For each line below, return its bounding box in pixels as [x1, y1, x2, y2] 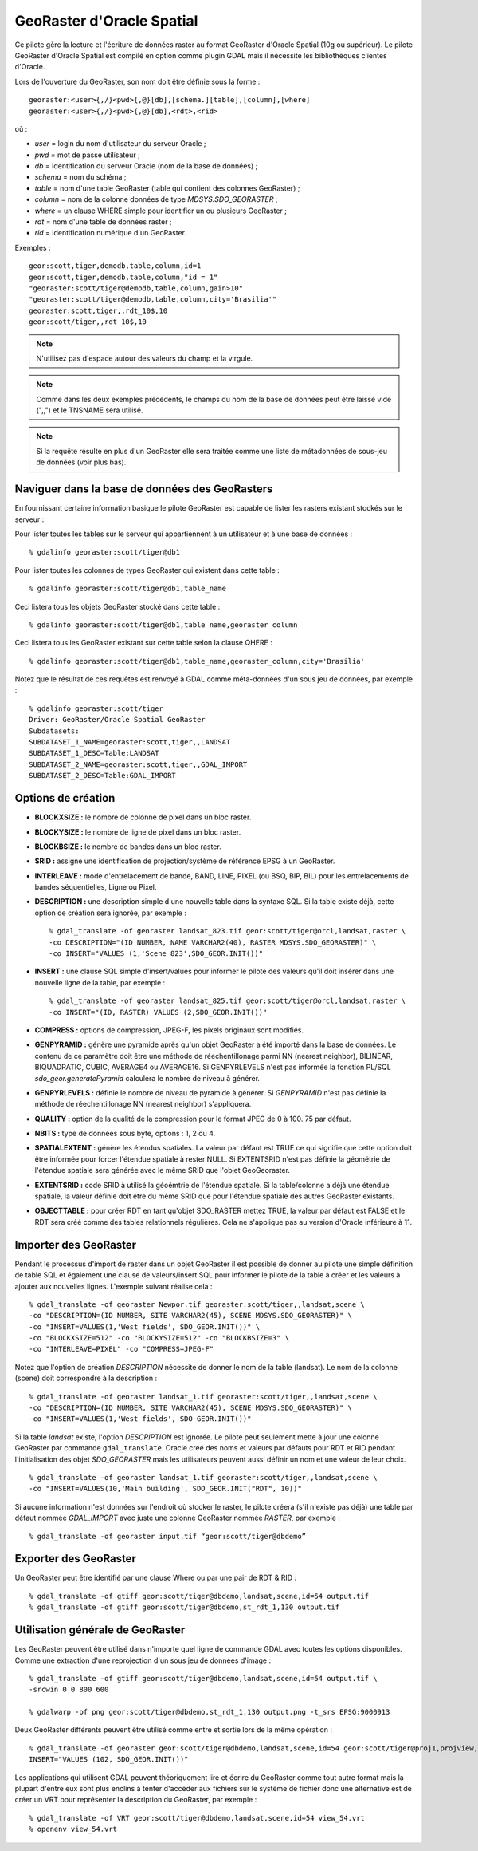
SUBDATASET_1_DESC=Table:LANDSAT [29, 748, 159, 758]
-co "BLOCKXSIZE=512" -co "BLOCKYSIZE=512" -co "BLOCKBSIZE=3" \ [29, 1333, 290, 1343]
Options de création [14, 791, 116, 805]
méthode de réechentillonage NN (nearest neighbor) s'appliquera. [34, 1099, 252, 1109]
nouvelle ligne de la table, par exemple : [34, 977, 166, 987]
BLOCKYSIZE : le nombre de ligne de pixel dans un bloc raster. [34, 827, 241, 837]
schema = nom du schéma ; [34, 172, 127, 182]
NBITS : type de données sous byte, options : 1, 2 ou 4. [34, 1129, 216, 1139]
